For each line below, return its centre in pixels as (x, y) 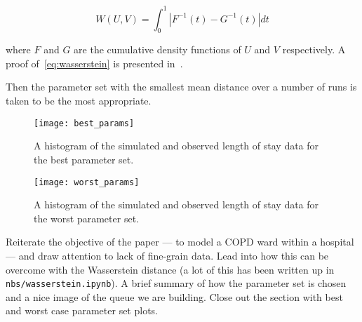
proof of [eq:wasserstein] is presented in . (94, 63)
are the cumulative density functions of (157, 49)
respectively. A (314, 49)
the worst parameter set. (86, 218)
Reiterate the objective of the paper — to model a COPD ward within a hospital (180, 242)
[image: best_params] (84, 123)
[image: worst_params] (87, 182)
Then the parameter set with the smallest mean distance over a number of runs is (181, 87)
